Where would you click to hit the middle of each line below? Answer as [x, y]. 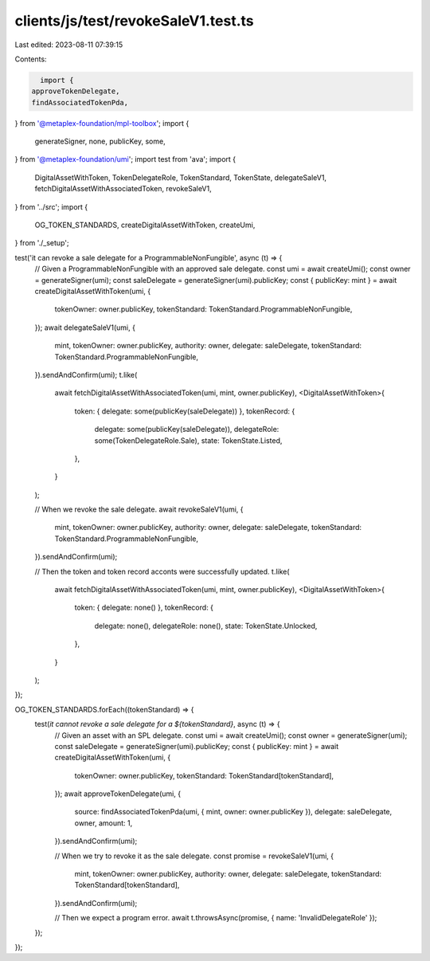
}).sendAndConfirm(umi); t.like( [86, 375]
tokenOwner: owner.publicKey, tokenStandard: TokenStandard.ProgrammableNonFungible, [203, 309]
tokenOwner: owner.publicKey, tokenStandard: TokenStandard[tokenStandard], [204, 775]
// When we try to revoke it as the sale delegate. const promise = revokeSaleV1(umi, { [194, 856]
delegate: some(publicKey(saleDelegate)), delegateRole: [187, 430]
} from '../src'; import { [51, 206]
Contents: [31, 59]
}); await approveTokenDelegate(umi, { [118, 794]
